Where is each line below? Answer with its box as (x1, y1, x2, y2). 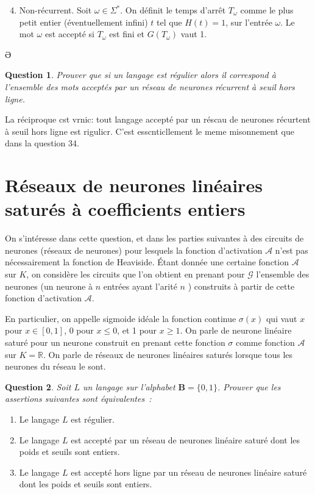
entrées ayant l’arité (103, 279, 177, 292)
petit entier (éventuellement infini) (19, 15, 148, 28)
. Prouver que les (217, 380, 281, 393)
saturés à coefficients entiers (5, 196, 246, 221)
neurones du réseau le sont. (5, 360, 106, 373)
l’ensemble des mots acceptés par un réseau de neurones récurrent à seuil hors (5, 80, 295, 93)
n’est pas (275, 243, 308, 256)
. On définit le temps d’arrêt (120, 4, 226, 16)
